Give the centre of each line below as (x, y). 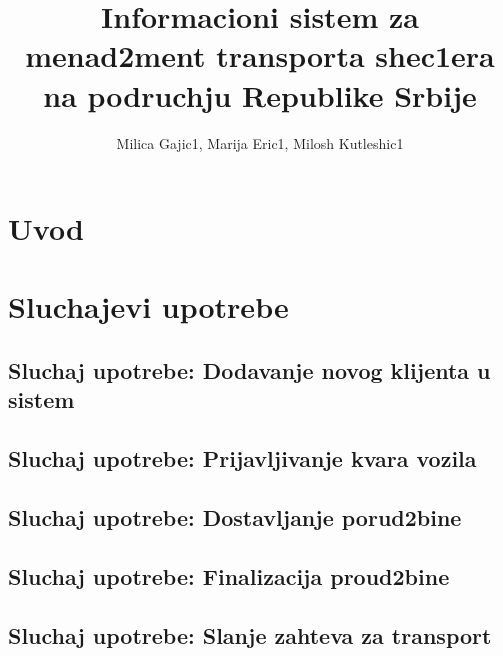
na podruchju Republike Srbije (260, 94)
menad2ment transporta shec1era (260, 55)
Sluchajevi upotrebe (148, 306)
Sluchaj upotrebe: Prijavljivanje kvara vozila (242, 458)
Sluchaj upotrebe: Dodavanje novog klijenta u (249, 370)
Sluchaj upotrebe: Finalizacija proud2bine (229, 575)
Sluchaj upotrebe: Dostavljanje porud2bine (235, 517)
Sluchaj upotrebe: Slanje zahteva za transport (250, 634)
